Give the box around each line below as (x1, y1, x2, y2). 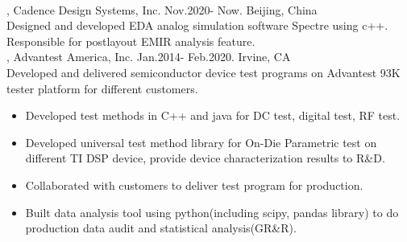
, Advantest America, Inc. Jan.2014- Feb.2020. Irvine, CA (6, 48, 291, 65)
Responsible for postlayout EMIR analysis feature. (6, 32, 255, 49)
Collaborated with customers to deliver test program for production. (25, 176, 363, 193)
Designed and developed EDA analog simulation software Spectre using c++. (6, 17, 388, 34)
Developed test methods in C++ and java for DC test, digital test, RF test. (25, 107, 401, 124)
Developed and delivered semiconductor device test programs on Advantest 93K (6, 64, 401, 80)
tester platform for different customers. (6, 80, 198, 96)
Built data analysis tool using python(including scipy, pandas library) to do (25, 203, 399, 220)
